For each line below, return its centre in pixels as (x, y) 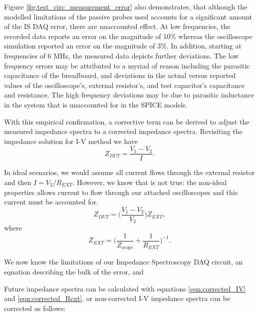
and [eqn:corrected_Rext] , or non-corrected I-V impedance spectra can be (117, 298)
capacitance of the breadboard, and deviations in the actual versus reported (120, 75)
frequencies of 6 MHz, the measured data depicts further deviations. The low (122, 55)
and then (18, 182)
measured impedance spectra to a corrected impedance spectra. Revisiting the (123, 131)
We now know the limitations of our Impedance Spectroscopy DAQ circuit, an (124, 262)
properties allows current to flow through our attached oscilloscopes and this (121, 192)
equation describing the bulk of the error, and (74, 271)
